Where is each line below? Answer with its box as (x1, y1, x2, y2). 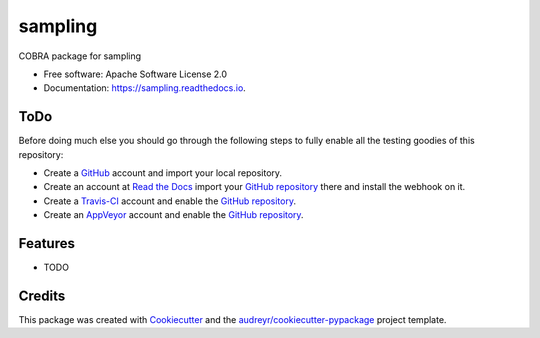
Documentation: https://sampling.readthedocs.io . (43, 82, 247, 94)
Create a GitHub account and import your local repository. (43, 167, 283, 179)
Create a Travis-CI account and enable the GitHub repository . (43, 195, 297, 207)
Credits (18, 287, 66, 304)
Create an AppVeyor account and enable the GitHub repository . (43, 209, 304, 221)
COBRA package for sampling (18, 50, 142, 62)
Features (18, 235, 75, 252)
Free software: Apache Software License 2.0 (43, 68, 228, 80)
